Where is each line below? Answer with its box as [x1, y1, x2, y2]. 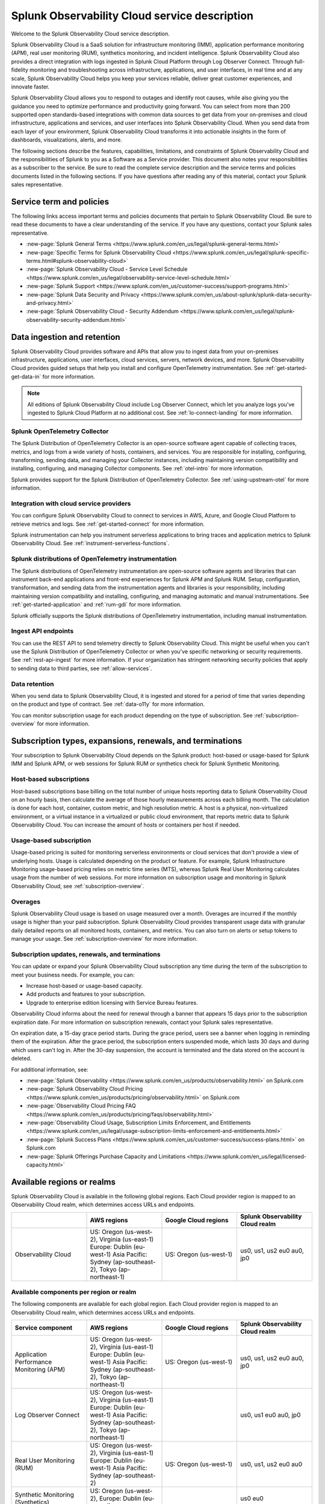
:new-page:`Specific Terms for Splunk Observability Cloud [26, 248, 172, 256]
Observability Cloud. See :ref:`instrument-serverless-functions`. [11, 540, 170, 547]
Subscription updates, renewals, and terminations [11, 950, 161, 958]
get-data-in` [11, 373, 42, 380]
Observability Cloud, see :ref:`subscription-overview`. [11, 882, 144, 890]
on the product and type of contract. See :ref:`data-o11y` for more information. [11, 701, 205, 708]
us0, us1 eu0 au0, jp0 [240, 1411, 301, 1419]
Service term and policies [11, 197, 110, 207]
